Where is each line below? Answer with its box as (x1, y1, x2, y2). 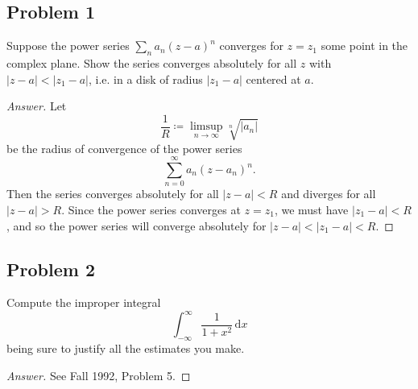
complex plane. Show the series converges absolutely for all (6, 55, 297, 71)
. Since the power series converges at (61, 201, 241, 217)
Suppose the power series (6, 37, 130, 54)
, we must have (274, 201, 349, 217)
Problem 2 (6, 256, 95, 281)
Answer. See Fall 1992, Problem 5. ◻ (6, 366, 191, 383)
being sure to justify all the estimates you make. (6, 340, 245, 357)
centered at (246, 70, 301, 87)
